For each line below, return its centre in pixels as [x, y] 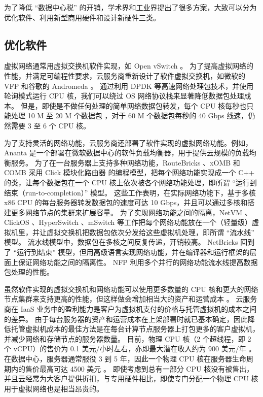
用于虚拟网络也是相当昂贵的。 [54, 388]
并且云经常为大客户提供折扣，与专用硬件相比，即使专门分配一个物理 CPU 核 [131, 378]
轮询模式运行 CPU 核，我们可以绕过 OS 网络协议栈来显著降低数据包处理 [124, 96]
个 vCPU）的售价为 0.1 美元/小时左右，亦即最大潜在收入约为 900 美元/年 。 [130, 349]
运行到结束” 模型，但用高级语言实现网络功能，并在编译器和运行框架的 [133, 252]
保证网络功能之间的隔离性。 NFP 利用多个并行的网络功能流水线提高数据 [138, 262]
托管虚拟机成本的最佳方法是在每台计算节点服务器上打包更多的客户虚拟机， [135, 329]
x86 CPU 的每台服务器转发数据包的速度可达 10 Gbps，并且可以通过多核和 [126, 202]
